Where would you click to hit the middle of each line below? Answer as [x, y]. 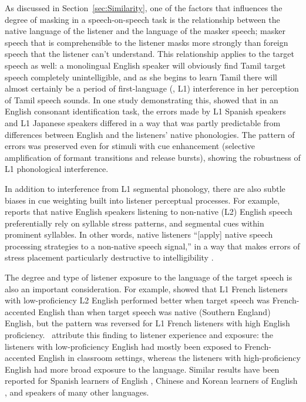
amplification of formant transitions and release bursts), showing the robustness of [153, 157]
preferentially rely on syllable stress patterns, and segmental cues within [134, 223]
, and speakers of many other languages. [77, 392]
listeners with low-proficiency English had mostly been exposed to [123, 346]
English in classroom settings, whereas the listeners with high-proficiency [169, 358]
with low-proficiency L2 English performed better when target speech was [137, 300]
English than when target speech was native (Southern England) [154, 311]
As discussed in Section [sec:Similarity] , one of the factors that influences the [144, 8]
